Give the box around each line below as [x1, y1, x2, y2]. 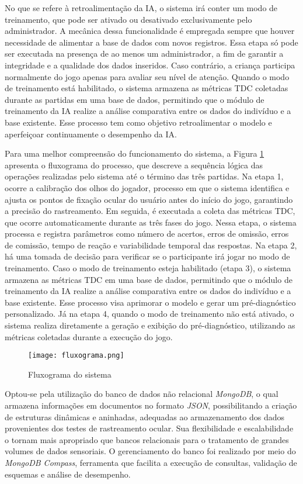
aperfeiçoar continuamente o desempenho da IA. [5, 127, 177, 140]
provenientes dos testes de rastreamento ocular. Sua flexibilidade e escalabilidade [5, 422, 294, 434]
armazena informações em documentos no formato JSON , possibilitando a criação [5, 399, 297, 412]
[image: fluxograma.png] [28, 351, 124, 360]
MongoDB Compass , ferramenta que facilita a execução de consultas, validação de [5, 457, 297, 469]
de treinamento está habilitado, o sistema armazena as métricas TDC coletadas [5, 82, 288, 94]
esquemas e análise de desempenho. [5, 468, 131, 480]
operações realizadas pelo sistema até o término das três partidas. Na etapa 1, [5, 170, 284, 182]
